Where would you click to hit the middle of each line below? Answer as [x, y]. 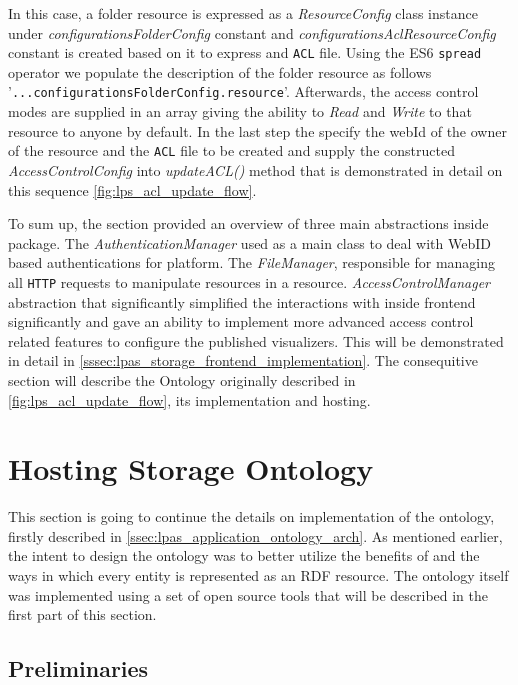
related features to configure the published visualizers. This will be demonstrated [256, 340]
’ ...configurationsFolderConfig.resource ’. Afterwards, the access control [243, 91]
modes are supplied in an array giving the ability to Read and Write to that [240, 111]
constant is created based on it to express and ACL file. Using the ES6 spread [245, 52]
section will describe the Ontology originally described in [182, 379]
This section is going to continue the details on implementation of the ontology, [251, 516]
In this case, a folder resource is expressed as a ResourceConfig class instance [243, 13]
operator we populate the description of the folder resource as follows [220, 71]
